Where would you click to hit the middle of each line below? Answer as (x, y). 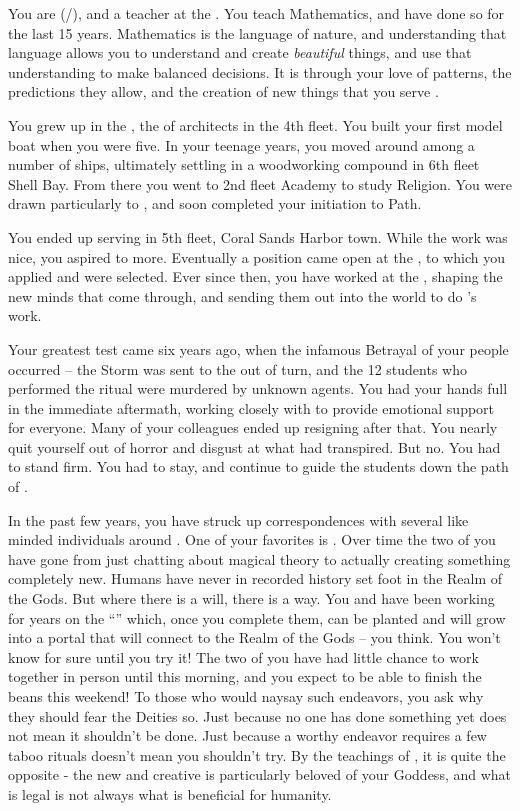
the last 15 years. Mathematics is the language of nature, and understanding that (257, 32)
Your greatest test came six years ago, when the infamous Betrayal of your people (258, 348)
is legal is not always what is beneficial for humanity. (170, 793)
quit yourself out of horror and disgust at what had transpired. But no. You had (254, 446)
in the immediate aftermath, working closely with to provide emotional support (251, 407)
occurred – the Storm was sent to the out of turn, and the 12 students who (237, 368)
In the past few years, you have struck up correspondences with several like (238, 519)
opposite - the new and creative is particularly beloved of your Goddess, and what (260, 774)
